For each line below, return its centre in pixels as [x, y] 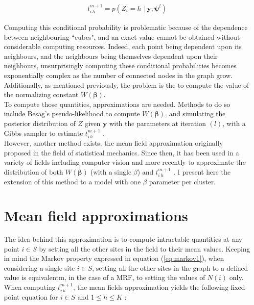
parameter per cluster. [182, 182]
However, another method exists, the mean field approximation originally [114, 142]
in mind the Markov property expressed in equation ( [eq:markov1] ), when [114, 258]
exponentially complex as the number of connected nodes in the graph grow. [118, 75]
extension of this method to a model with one [72, 182]
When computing [30, 287]
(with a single [111, 171]
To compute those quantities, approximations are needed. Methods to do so [117, 104]
